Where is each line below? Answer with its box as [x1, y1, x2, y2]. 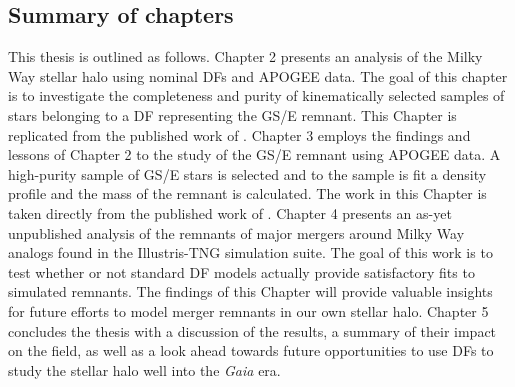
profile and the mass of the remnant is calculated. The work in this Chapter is [8, 183, 487, 204]
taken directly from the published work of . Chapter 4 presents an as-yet [8, 202, 452, 223]
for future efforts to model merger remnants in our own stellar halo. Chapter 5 [8, 300, 489, 321]
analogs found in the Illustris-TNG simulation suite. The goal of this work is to [8, 242, 493, 263]
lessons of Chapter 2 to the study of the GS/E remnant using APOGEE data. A [8, 144, 501, 165]
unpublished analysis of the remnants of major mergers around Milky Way [8, 222, 465, 243]
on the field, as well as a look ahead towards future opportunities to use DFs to [8, 340, 494, 361]
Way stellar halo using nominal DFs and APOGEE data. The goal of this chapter [8, 65, 508, 86]
